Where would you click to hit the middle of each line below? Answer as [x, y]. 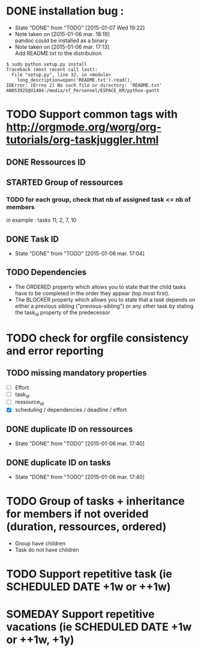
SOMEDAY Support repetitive [80, 614]
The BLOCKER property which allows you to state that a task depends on [105, 299]
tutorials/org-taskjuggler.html [82, 140]
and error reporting [55, 351]
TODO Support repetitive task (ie [89, 574]
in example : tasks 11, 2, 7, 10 [41, 220]
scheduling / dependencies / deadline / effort [71, 410]
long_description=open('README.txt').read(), [75, 80]
